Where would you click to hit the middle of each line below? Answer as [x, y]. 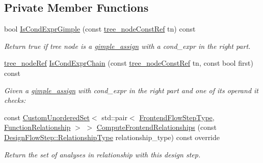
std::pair [114, 117]
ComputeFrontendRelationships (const [156, 127]
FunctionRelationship [37, 127]
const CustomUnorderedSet [47, 117]
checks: [15, 100]
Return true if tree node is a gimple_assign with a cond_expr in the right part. [127, 46]
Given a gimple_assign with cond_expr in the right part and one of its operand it [131, 90]
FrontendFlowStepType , [177, 117]
